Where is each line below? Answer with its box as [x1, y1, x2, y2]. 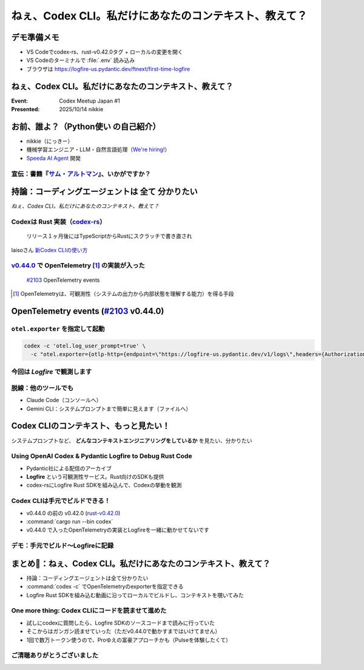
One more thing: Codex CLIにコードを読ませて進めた [11, 606, 167, 615]
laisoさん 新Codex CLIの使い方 [11, 246, 88, 253]
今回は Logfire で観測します [11, 367, 92, 376]
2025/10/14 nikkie [59, 106, 104, 113]
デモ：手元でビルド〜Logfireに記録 [11, 541, 114, 550]
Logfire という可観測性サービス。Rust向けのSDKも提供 [26, 473, 164, 480]
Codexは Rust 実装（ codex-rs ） [11, 217, 106, 226]
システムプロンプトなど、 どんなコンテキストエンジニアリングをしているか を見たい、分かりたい [11, 437, 252, 444]
